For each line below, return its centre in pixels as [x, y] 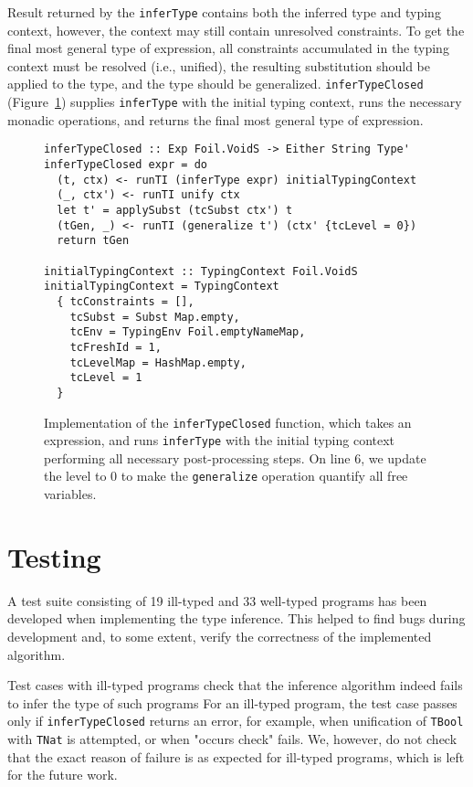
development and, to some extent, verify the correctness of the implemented [220, 636]
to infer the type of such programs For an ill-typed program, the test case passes [232, 702]
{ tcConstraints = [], [126, 301]
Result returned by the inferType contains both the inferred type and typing [224, 12]
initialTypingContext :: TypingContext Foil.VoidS [201, 271]
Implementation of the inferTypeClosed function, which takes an [228, 422]
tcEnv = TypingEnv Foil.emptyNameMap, [188, 332]
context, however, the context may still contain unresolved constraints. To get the [236, 30]
